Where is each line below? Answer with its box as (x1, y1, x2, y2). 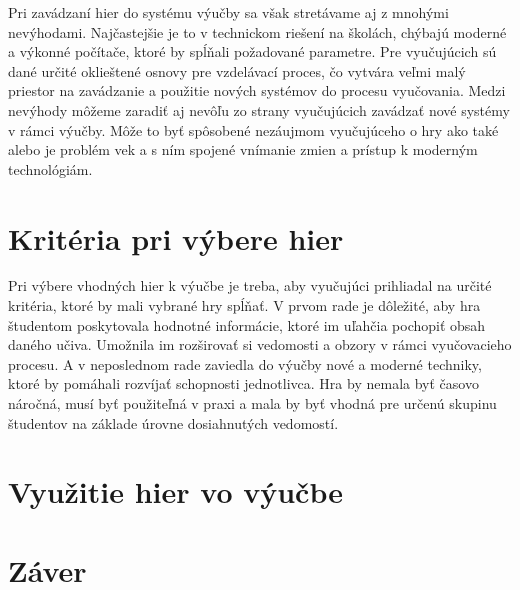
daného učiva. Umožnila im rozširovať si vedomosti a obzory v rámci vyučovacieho (8, 334, 512, 355)
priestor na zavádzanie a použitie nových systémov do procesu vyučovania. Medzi (8, 80, 506, 101)
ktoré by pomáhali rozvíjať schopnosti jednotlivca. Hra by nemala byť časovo (8, 373, 479, 394)
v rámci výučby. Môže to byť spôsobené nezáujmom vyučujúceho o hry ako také (8, 119, 499, 140)
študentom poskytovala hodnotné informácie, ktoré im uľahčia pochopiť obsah (8, 314, 486, 335)
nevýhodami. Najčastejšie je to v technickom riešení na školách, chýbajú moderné (8, 21, 507, 42)
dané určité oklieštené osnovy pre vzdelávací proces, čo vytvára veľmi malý (8, 60, 466, 81)
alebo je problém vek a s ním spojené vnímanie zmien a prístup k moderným (8, 139, 478, 160)
